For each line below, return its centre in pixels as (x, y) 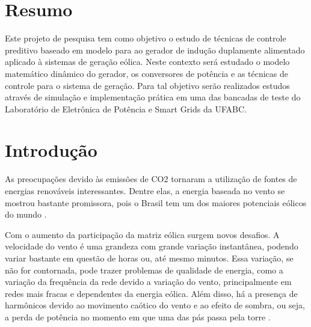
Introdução (51, 150)
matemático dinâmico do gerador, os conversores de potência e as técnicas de (147, 73)
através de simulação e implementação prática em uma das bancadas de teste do (153, 97)
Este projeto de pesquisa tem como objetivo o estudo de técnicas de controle (146, 38)
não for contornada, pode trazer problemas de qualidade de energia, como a (144, 270)
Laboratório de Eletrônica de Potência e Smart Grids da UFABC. (126, 108)
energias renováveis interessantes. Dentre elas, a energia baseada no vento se (145, 191)
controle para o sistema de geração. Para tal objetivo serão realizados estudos (147, 85)
